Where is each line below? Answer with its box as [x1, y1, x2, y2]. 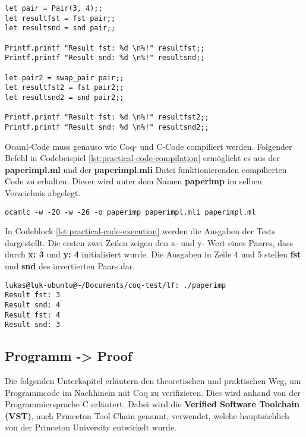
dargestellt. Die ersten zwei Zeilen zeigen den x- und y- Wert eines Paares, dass [5, 236, 294, 249]
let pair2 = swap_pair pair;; [5, 73, 124, 82]
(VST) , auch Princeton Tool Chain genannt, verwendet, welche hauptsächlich [5, 409, 289, 422]
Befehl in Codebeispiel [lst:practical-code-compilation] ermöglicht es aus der [5, 152, 280, 164]
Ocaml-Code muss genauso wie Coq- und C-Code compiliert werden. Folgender [5, 140, 292, 152]
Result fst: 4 [5, 310, 61, 319]
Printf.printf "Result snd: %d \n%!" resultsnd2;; [5, 122, 209, 131]
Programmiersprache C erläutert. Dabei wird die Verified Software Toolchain [5, 398, 299, 410]
